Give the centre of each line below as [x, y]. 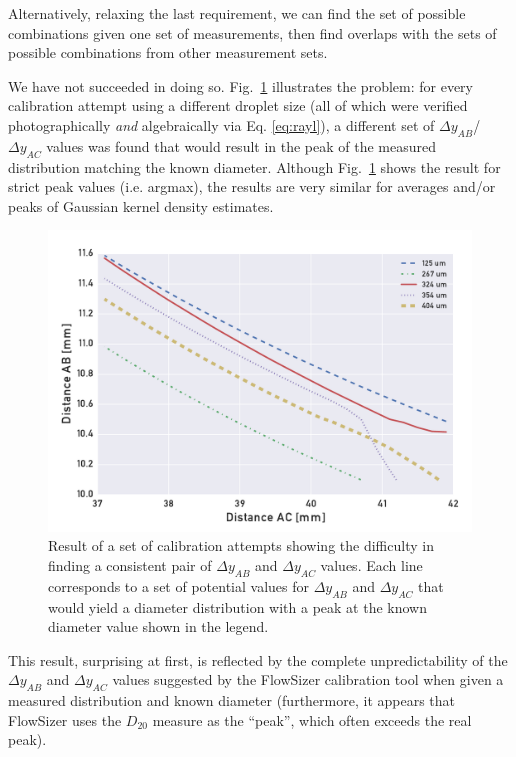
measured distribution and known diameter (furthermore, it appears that [232, 700]
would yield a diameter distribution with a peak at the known [237, 606]
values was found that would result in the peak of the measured [241, 145]
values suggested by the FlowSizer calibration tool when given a [308, 679]
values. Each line [371, 564]
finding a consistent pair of [130, 564]
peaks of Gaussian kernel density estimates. [141, 205]
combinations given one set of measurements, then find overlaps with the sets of [252, 32]
